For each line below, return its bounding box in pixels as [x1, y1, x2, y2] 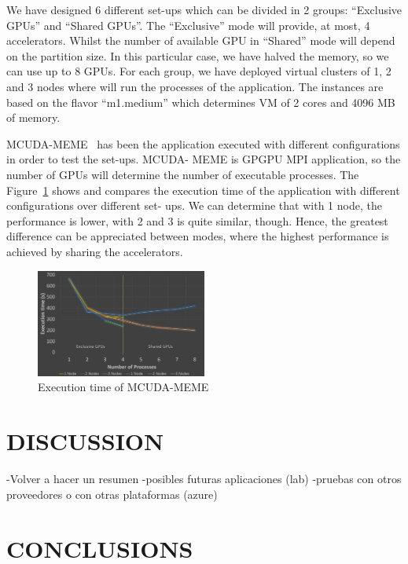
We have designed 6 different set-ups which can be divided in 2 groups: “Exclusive [6, 2, 402, 17]
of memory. [6, 109, 61, 126]
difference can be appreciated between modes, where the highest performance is [6, 228, 389, 244]
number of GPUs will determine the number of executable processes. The [6, 166, 359, 182]
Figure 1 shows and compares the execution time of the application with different [6, 181, 400, 198]
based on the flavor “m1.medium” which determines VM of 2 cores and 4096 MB [6, 93, 395, 110]
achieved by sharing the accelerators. [6, 243, 183, 259]
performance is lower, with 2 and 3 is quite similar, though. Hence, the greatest [6, 212, 388, 229]
